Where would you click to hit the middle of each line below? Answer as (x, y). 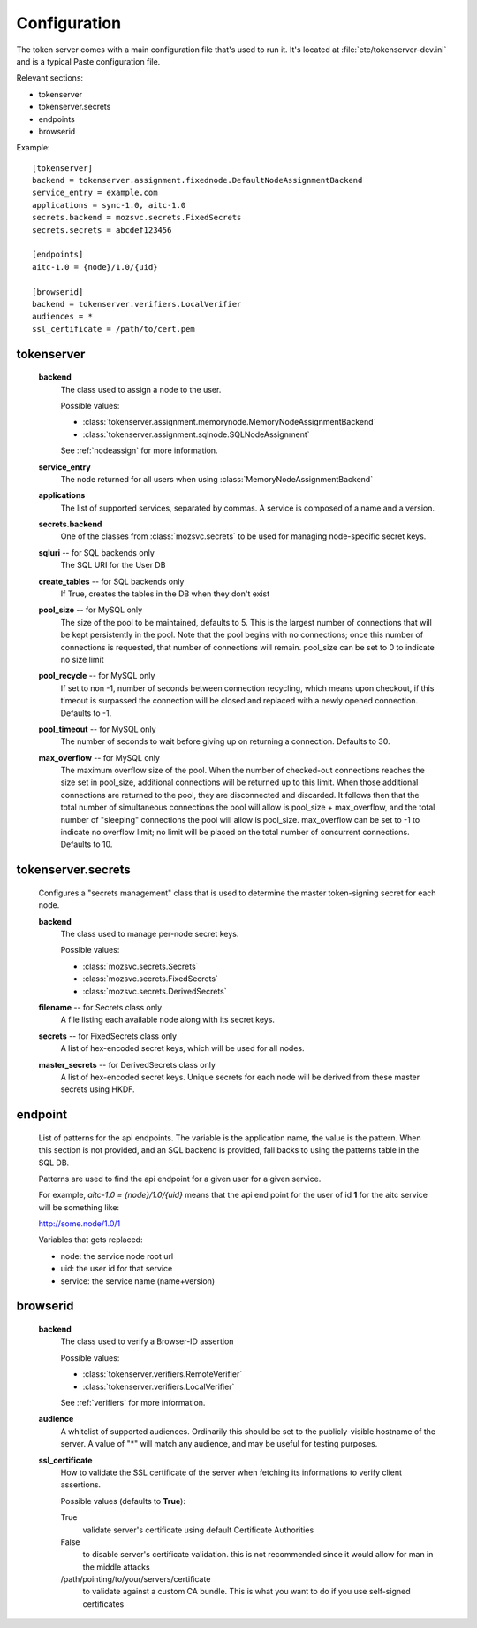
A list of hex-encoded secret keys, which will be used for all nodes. (182, 1048)
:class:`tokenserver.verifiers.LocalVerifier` (159, 1386)
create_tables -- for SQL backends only (111, 581)
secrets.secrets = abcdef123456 (102, 230)
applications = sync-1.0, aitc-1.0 (109, 205)
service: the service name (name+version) (138, 1281)
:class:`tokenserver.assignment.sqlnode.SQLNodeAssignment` (196, 434)
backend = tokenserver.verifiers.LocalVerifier (137, 304)
